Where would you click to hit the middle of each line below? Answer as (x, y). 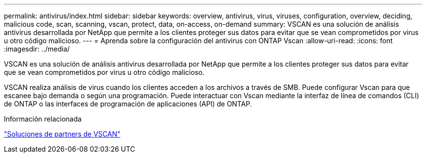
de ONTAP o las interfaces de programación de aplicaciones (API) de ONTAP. (128, 104)
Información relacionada (43, 119)
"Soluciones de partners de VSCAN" (62, 134)
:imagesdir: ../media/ (37, 49)
